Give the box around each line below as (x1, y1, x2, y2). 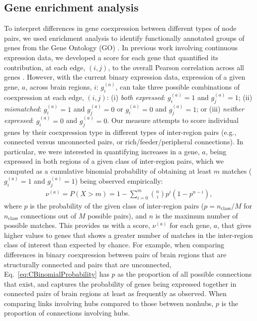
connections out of (20, 210, 77, 220)
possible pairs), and (87, 210, 147, 220)
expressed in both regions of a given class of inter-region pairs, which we (4, 156, 224, 166)
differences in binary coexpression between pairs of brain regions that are (4, 249, 227, 259)
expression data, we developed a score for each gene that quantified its (4, 52, 218, 62)
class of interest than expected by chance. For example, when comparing (4, 239, 225, 250)
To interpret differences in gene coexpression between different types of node (4, 23, 237, 33)
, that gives (217, 220, 252, 230)
